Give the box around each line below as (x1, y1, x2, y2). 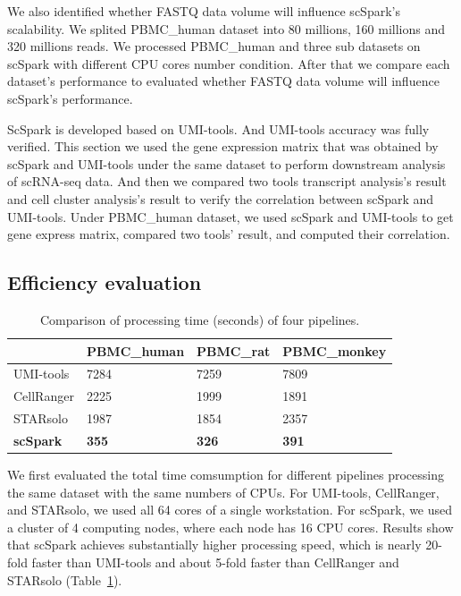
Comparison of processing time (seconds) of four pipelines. (40, 310, 360, 328)
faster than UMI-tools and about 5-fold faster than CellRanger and (31, 552, 399, 571)
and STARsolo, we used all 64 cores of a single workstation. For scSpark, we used (7, 500, 453, 519)
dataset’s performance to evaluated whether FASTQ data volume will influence (7, 72, 440, 90)
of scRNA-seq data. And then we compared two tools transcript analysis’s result (7, 172, 447, 191)
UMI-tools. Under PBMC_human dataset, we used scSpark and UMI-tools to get (7, 207, 454, 226)
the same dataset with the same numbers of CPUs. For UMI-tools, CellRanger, (7, 482, 440, 501)
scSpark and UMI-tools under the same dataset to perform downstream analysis (7, 154, 446, 173)
